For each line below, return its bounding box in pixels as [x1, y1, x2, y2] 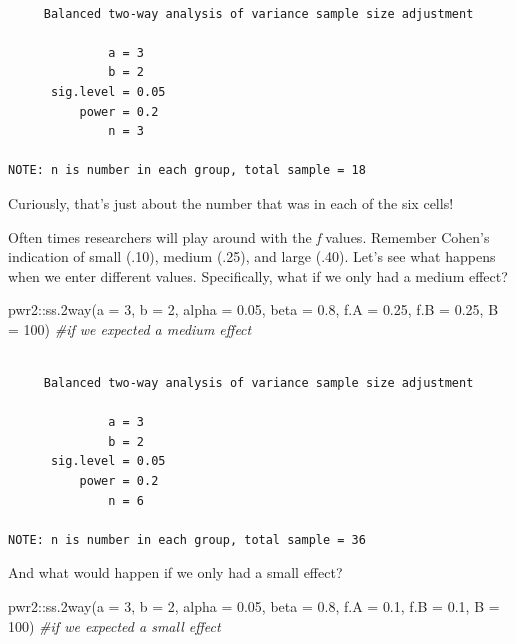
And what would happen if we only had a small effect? [8, 562, 343, 583]
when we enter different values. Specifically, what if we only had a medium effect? [8, 265, 508, 286]
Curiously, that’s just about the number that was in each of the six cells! [8, 192, 454, 213]
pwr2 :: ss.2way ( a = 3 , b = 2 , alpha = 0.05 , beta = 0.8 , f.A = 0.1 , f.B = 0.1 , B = [8, 596, 500, 617]
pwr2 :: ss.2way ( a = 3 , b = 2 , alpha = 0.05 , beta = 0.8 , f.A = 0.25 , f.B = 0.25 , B [8, 299, 499, 320]
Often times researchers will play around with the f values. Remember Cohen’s [8, 226, 490, 247]
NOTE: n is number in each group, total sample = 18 [8, 163, 366, 178]
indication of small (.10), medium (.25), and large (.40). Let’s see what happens [8, 246, 496, 267]
